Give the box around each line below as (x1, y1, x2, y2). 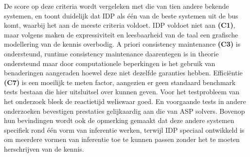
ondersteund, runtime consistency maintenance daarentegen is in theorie (4, 48, 219, 58)
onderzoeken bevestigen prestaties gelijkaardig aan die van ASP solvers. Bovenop (4, 105, 245, 116)
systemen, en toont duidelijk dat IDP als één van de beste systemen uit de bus (4, 10, 238, 20)
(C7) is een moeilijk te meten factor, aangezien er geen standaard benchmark (4, 77, 236, 87)
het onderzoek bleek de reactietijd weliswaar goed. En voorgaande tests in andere (4, 96, 246, 106)
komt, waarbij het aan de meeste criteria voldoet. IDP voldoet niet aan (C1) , (4, 20, 235, 30)
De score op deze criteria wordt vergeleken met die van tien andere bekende (4, 1, 229, 11)
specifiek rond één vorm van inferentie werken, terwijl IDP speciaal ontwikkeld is (4, 124, 245, 135)
